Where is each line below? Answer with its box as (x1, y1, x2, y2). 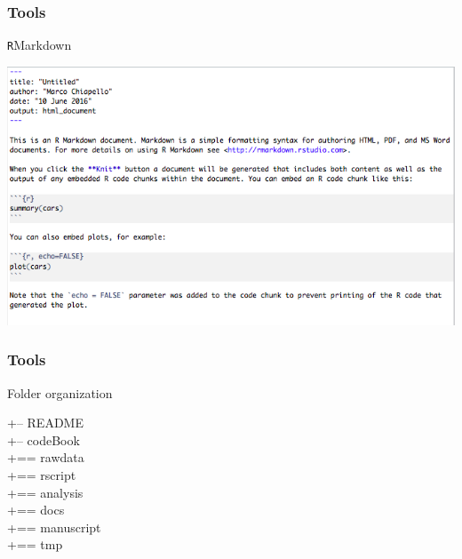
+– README (7, 413, 84, 432)
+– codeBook (7, 430, 80, 449)
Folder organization (7, 383, 113, 402)
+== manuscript (7, 517, 101, 536)
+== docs (7, 500, 65, 519)
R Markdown (7, 36, 72, 54)
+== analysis (7, 483, 84, 501)
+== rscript (7, 466, 76, 484)
